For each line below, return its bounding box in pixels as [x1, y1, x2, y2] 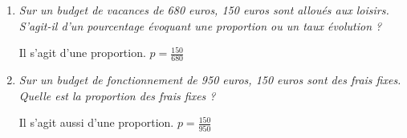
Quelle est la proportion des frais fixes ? [18, 87, 216, 103]
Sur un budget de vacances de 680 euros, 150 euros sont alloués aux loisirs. [18, 2, 389, 18]
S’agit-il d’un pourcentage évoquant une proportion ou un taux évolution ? [18, 17, 382, 34]
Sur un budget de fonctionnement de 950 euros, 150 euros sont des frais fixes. [18, 71, 401, 88]
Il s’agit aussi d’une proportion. [18, 114, 174, 131]
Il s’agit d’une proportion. [18, 44, 146, 61]
